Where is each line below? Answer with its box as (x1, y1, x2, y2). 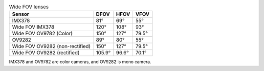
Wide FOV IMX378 (12, 24, 55, 30)
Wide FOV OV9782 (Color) (12, 30, 73, 37)
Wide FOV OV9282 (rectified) (12, 49, 80, 56)
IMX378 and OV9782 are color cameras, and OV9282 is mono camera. (9, 59, 152, 65)
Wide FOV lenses (9, 3, 49, 10)
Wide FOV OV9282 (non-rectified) (12, 43, 91, 50)
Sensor (12, 11, 29, 18)
